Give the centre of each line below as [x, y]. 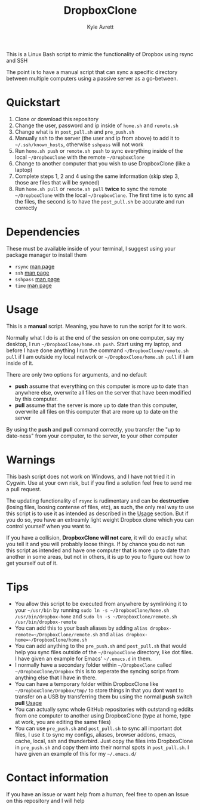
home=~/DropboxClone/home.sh [51, 640]
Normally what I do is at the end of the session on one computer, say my [95, 337]
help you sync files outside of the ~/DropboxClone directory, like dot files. [104, 652]
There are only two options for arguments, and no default [77, 374]
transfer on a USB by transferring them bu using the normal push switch [104, 697]
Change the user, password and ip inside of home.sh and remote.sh [97, 125]
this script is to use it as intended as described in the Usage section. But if [97, 513]
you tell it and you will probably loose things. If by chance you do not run [96, 544]
